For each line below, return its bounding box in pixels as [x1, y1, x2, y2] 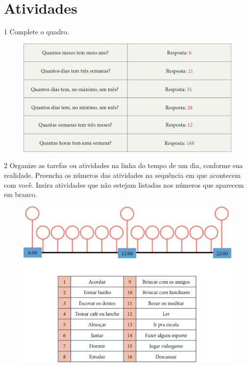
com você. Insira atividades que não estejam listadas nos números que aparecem [4, 179, 244, 190]
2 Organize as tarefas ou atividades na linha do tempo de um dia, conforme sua [4, 160, 243, 171]
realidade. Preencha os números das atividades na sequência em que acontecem [4, 170, 241, 180]
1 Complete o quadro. [4, 26, 69, 37]
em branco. [4, 189, 37, 199]
